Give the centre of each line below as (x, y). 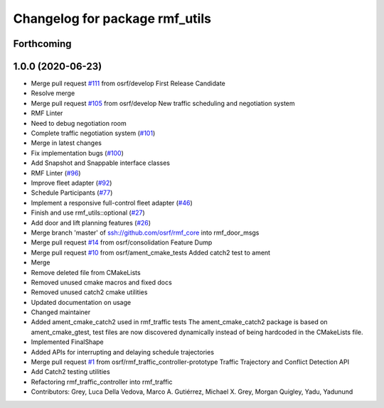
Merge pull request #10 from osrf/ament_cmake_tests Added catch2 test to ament (150, 252)
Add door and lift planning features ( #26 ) (91, 222)
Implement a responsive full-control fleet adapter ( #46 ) (112, 203)
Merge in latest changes (66, 143)
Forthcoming (42, 44)
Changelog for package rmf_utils (112, 18)
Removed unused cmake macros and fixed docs (101, 282)
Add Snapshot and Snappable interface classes (101, 163)
